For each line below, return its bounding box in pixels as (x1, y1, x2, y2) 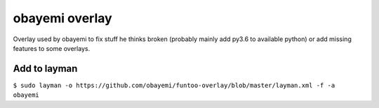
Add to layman (13, 63, 78, 75)
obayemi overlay (13, 10, 112, 26)
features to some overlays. (13, 44, 91, 52)
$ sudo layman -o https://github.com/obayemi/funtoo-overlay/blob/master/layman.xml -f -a (13, 81, 335, 89)
